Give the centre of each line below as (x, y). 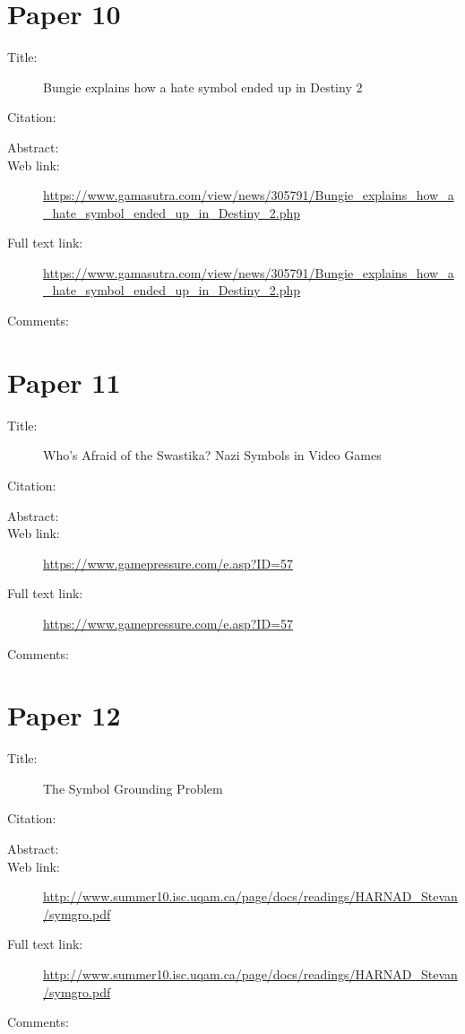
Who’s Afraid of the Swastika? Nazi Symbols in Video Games (212, 455)
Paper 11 (64, 382)
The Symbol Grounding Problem (133, 788)
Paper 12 (64, 715)
